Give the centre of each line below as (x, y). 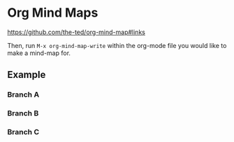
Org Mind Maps (53, 13)
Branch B (23, 113)
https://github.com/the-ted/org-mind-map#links (76, 32)
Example (27, 75)
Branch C (23, 132)
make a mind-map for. (39, 53)
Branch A (23, 95)
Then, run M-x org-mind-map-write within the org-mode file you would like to (117, 45)
